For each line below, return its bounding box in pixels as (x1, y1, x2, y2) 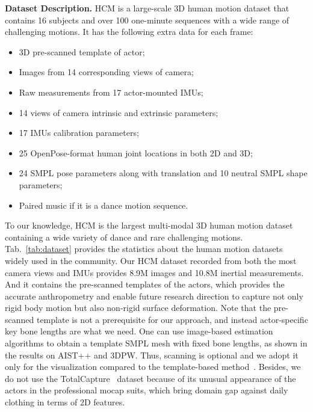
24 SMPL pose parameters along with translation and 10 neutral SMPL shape (19, 167, 308, 179)
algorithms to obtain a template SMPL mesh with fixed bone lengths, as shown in (5, 337, 308, 349)
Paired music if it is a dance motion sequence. (19, 198, 188, 211)
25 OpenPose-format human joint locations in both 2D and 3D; (19, 146, 253, 159)
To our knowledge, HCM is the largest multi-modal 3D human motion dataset (5, 219, 293, 232)
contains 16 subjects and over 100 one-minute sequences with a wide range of (5, 13, 290, 26)
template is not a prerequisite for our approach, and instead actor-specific (36, 313, 308, 325)
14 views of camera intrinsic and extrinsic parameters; (19, 106, 218, 118)
